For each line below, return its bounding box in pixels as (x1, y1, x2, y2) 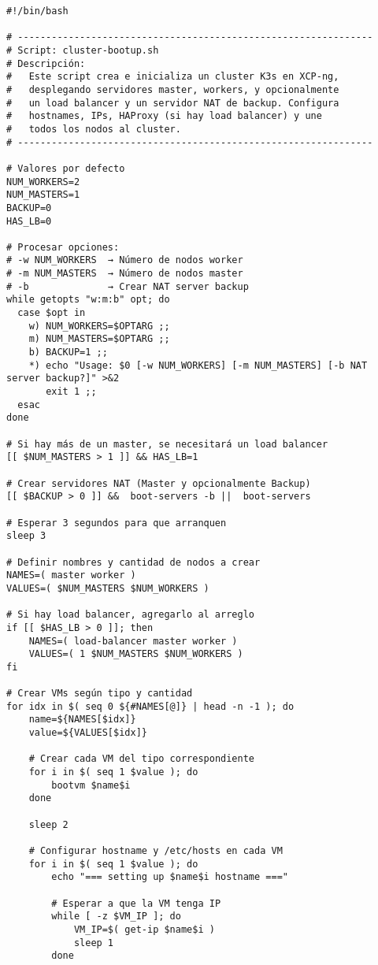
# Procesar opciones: (6, 241, 120, 253)
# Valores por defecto (6, 162, 125, 174)
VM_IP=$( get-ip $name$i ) (73, 923, 215, 935)
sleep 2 (28, 818, 69, 830)
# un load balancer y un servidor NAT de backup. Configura (6, 97, 339, 109)
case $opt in (17, 307, 86, 319)
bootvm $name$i (51, 779, 131, 791)
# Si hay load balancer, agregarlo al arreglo (6, 609, 254, 621)
